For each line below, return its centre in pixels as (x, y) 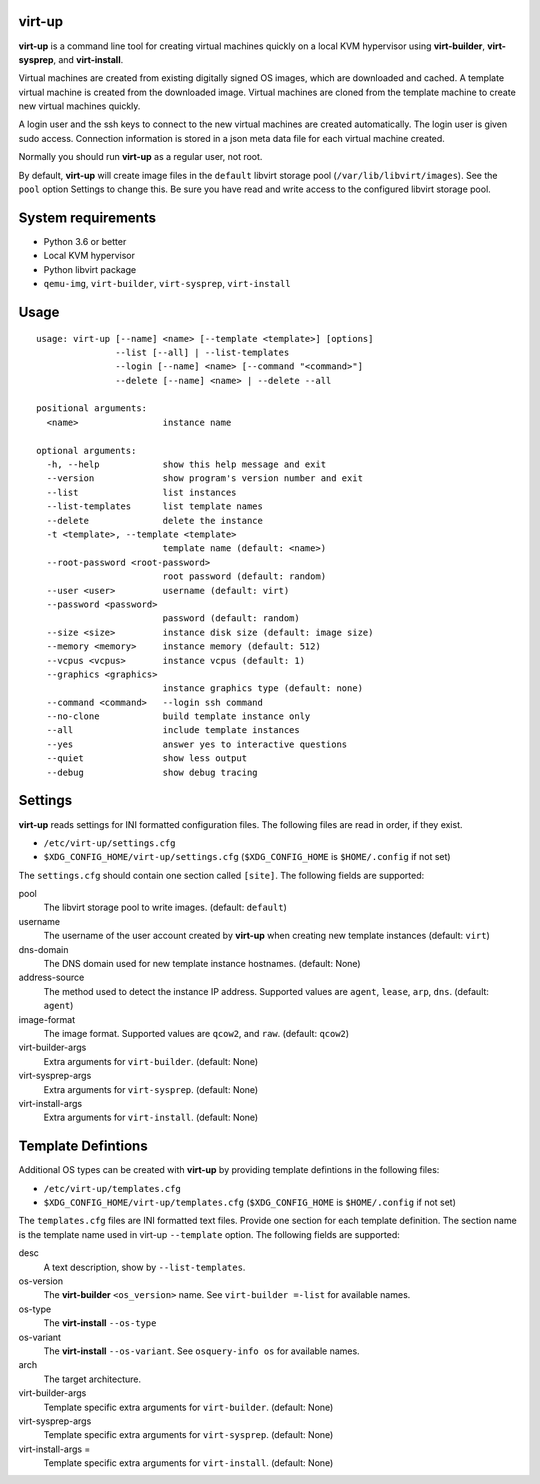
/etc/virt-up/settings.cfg (109, 843)
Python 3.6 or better (85, 241)
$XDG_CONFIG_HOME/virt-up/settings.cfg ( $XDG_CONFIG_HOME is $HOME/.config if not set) (247, 857)
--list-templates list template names (155, 506)
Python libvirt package (90, 269)
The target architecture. (92, 1379)
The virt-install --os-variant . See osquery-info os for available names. (201, 1351)
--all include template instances (173, 730)
